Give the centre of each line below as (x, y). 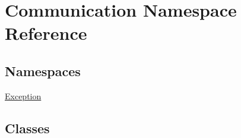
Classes (27, 128)
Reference (46, 33)
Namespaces (43, 70)
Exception (23, 95)
